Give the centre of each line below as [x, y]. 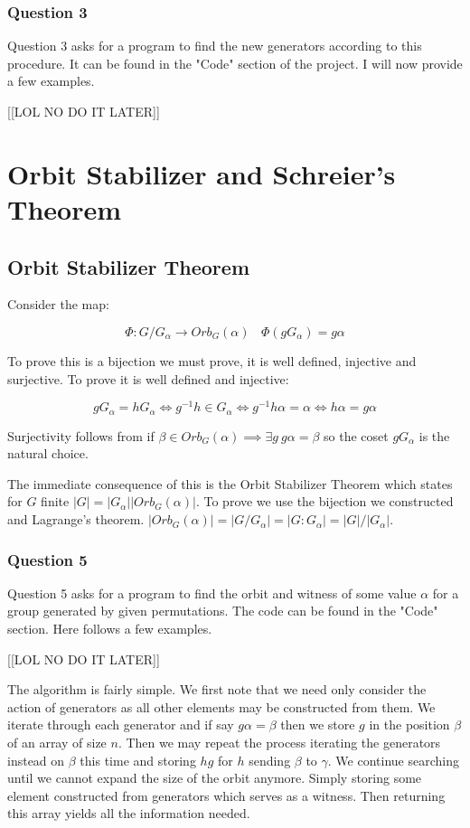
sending [270, 760]
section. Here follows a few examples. [110, 629]
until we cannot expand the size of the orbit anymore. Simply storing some [215, 778]
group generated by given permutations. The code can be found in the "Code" [223, 611]
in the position [409, 724]
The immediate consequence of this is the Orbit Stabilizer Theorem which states [230, 483]
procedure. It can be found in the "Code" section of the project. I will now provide [235, 63]
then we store [318, 724]
